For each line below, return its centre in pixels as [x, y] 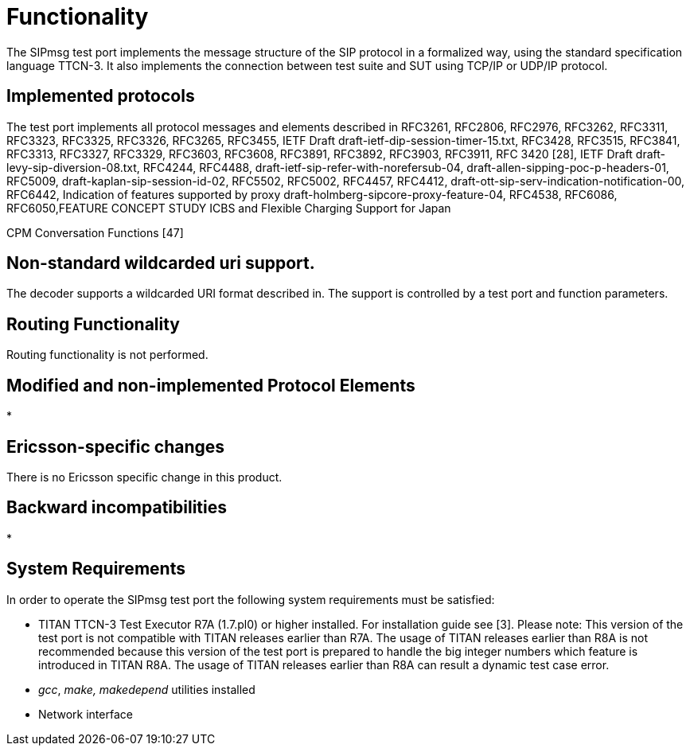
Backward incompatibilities [117, 508]
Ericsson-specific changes [116, 446]
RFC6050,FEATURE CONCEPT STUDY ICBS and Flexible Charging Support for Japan [229, 208]
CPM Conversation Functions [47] [95, 232]
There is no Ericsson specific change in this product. [144, 477]
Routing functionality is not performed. [107, 355]
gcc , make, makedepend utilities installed [147, 689]
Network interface [86, 714]
